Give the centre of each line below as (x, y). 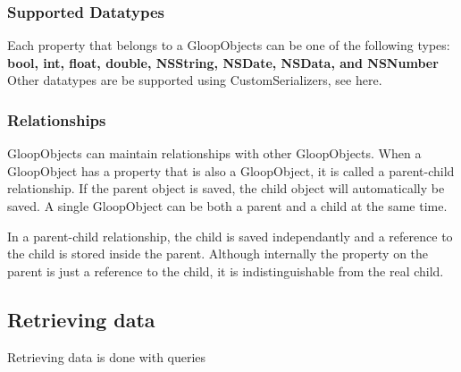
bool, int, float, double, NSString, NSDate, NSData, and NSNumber (223, 62)
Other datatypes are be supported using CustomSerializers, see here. (195, 80)
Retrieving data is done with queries (107, 356)
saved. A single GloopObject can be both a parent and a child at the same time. (227, 206)
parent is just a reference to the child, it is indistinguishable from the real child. (226, 271)
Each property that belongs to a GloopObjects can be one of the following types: (229, 45)
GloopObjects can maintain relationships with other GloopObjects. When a (214, 153)
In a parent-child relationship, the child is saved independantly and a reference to (230, 236)
